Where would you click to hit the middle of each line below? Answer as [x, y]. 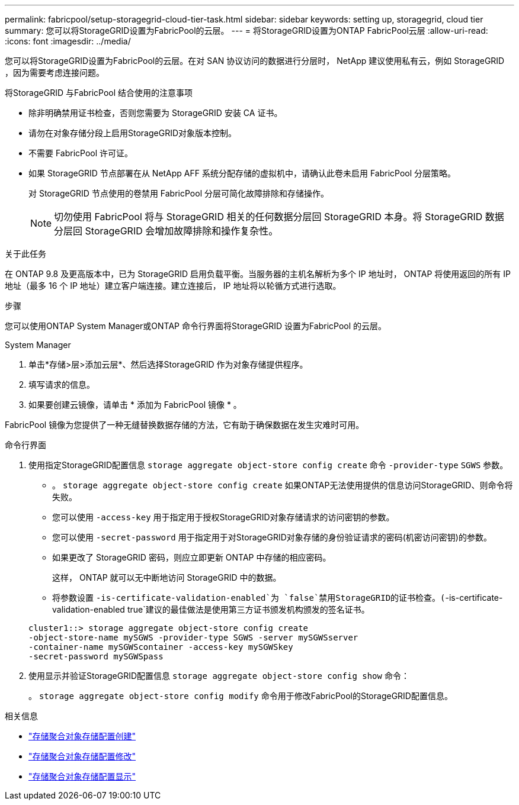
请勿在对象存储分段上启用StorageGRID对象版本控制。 [133, 133]
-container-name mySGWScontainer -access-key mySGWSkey [161, 647]
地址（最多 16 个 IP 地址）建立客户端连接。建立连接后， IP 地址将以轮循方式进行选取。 [173, 286]
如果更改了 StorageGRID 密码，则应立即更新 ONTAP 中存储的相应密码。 [192, 557]
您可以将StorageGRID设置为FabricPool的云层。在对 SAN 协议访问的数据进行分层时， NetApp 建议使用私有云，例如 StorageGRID [255, 61]
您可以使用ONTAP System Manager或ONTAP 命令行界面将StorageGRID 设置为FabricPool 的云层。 [196, 326]
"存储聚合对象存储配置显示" [82, 776]
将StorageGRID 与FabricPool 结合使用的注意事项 [99, 93]
